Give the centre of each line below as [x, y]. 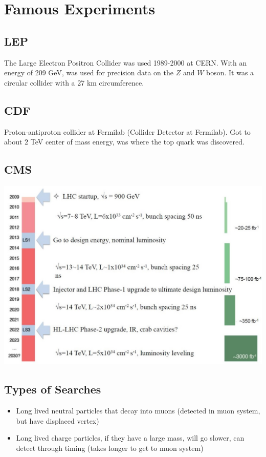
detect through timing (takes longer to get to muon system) [110, 448]
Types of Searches [53, 389]
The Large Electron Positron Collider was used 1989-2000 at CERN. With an [126, 62]
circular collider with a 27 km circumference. [74, 82]
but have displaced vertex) [58, 420]
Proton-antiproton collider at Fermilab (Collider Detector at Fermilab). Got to [127, 131]
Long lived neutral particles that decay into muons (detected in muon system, [138, 411]
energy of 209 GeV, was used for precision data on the [89, 72]
